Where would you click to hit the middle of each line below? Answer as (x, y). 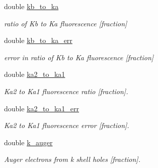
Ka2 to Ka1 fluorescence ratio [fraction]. (66, 91)
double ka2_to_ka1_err (42, 108)
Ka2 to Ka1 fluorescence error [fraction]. (67, 125)
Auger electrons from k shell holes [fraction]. (72, 159)
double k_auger (28, 142)
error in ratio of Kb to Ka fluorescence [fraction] (79, 57)
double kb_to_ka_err (38, 40)
